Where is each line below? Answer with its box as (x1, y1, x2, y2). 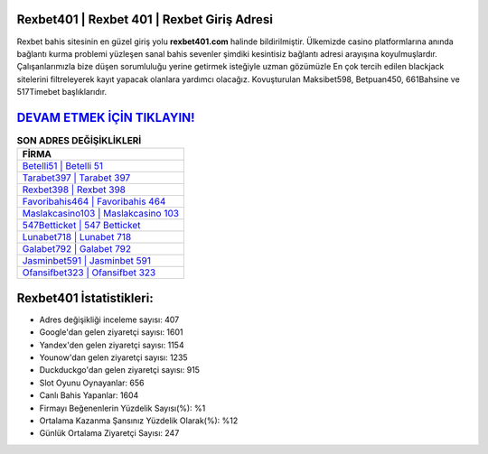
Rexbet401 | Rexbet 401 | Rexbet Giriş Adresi (16, 12, 273, 27)
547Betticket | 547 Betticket (22, 219, 141, 232)
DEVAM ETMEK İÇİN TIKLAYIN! (16, 109, 195, 125)
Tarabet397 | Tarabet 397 (22, 171, 131, 184)
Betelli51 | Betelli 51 (22, 160, 104, 172)
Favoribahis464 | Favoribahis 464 (22, 195, 166, 208)
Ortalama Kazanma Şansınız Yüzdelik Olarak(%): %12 (39, 415, 239, 426)
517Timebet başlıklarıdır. (16, 87, 108, 97)
